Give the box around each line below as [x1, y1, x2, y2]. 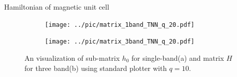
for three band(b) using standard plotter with [24, 62, 167, 73]
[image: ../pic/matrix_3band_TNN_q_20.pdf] [45, 38, 195, 46]
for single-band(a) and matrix [131, 52, 224, 63]
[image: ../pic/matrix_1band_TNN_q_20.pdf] [45, 21, 195, 28]
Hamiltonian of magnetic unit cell [4, 2, 110, 12]
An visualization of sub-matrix [24, 52, 120, 63]
